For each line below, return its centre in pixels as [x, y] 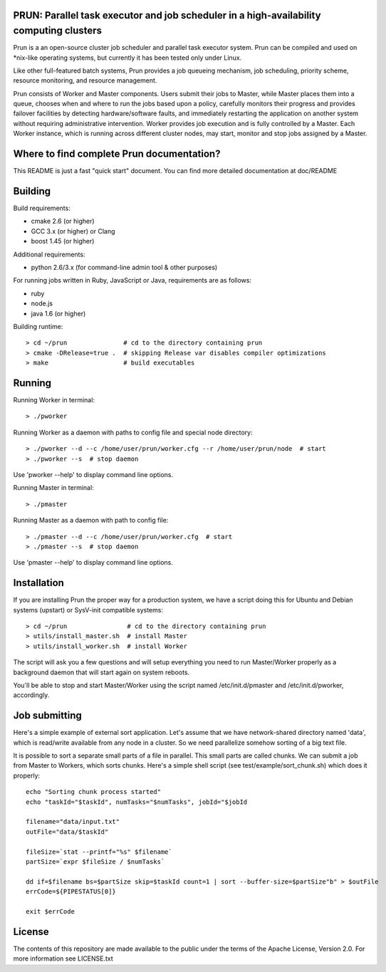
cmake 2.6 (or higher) [63, 221]
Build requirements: [42, 208]
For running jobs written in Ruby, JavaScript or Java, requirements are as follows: [132, 281]
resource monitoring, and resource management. [85, 80]
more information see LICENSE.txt [63, 958]
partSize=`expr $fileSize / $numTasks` [95, 861]
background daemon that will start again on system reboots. [101, 672]
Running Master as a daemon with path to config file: [91, 521]
